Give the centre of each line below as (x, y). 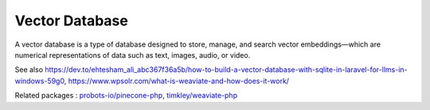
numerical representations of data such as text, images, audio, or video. (133, 55)
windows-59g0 (40, 81)
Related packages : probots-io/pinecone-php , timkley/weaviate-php (126, 96)
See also (29, 70)
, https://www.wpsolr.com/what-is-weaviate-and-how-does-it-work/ (177, 81)
